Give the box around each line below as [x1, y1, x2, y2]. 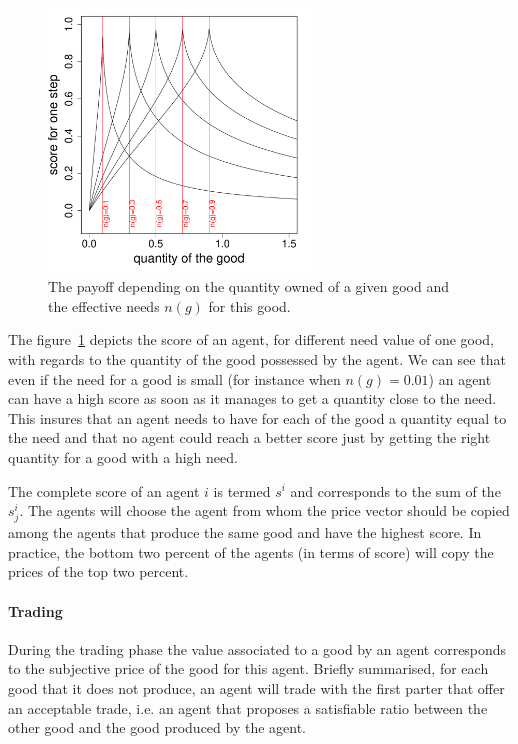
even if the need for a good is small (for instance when [8, 368, 341, 389]
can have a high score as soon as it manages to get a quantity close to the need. [8, 388, 497, 409]
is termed [213, 480, 271, 501]
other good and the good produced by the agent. [8, 717, 307, 738]
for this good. [208, 295, 291, 316]
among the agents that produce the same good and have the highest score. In [8, 522, 482, 543]
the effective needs [48, 295, 160, 316]
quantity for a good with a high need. [8, 446, 238, 467]
